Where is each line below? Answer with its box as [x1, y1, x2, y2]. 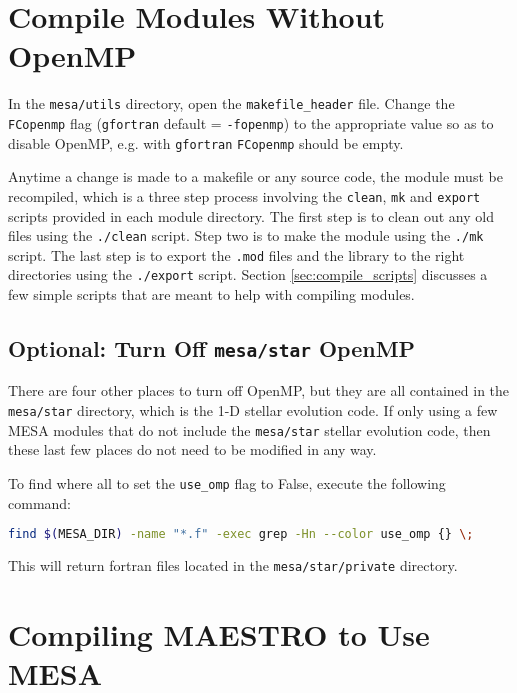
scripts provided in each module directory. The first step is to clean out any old [8, 205, 494, 226]
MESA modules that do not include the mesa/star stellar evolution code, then [8, 419, 491, 440]
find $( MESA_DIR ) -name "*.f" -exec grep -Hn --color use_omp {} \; [8, 527, 474, 542]
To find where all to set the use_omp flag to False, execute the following [8, 472, 446, 493]
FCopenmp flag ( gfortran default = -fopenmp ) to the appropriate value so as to [8, 112, 494, 133]
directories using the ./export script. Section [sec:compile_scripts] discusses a [8, 264, 488, 285]
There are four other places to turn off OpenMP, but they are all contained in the [8, 380, 510, 401]
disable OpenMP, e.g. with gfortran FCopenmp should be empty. [8, 132, 404, 153]
